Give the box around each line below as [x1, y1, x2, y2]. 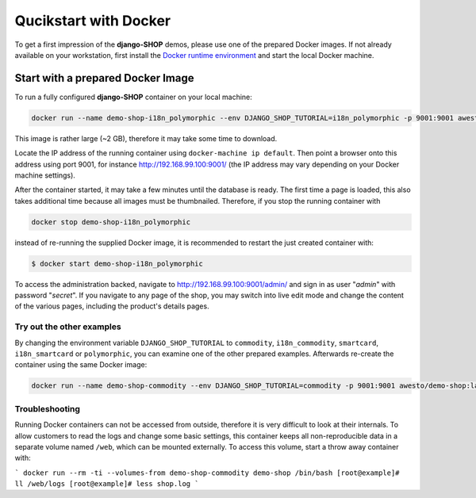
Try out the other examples [14, 321, 122, 332]
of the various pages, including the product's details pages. [14, 301, 209, 311]
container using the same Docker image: [14, 360, 148, 370]
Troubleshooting [14, 403, 81, 414]
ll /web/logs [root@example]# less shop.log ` [14, 480, 199, 488]
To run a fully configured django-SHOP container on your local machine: [14, 92, 253, 102]
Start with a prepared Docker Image [14, 71, 194, 85]
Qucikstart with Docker [14, 12, 171, 29]
